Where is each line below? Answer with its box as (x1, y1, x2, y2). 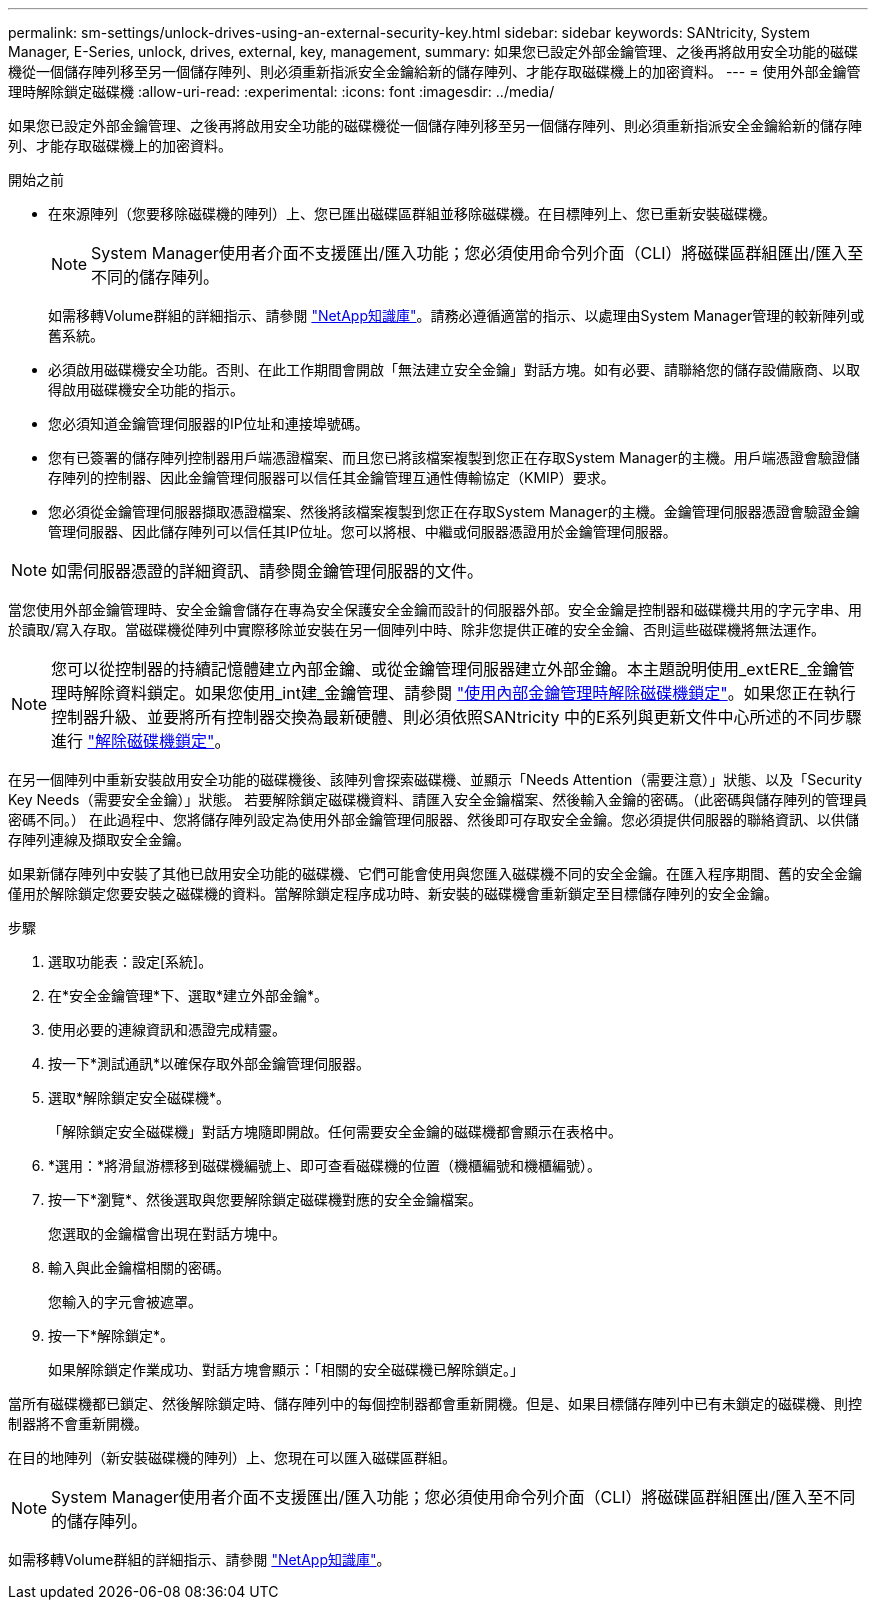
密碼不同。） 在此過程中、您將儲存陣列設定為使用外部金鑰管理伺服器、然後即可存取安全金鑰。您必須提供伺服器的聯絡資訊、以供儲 (8, 811, 859, 828)
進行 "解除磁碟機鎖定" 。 (51, 731, 231, 751)
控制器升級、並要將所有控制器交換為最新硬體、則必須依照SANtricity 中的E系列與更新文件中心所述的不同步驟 (51, 707, 862, 727)
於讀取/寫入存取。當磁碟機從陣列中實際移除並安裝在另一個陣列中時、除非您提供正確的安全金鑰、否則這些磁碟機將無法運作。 (8, 621, 826, 638)
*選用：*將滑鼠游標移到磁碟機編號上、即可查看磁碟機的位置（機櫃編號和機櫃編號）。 (48, 1157, 602, 1174)
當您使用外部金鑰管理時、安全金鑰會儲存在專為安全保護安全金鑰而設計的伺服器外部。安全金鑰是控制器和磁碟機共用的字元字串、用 (8, 601, 862, 618)
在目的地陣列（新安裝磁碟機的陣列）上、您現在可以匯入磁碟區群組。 (8, 1449, 456, 1466)
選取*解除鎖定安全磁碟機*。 (48, 1089, 231, 1106)
